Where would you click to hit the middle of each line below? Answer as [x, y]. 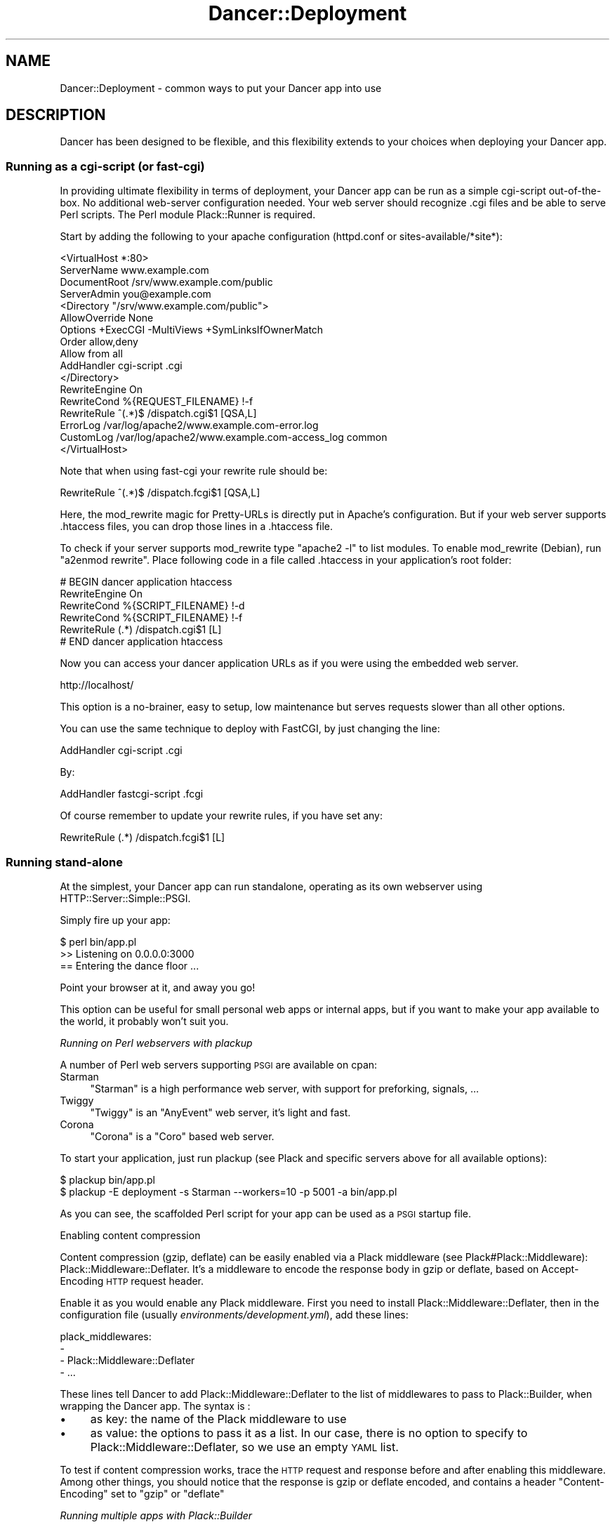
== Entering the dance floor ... [130, 965]
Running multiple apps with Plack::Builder [156, 1515]
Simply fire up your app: [115, 920]
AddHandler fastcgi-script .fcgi [132, 794]
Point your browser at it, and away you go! [158, 987]
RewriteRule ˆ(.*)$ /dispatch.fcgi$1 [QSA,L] [160, 493]
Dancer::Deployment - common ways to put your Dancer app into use [221, 88]
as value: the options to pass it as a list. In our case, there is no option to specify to [309, 1433]
